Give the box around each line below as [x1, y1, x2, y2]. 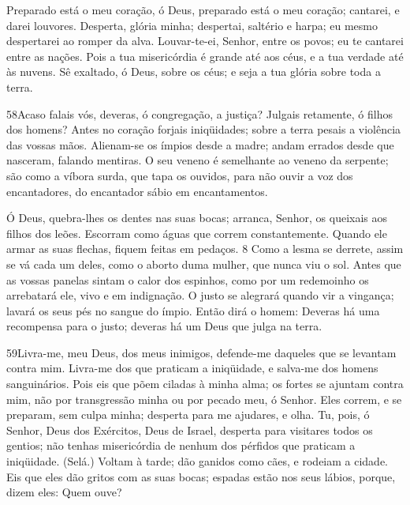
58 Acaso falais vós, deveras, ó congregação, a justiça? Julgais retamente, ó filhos [6, 105, 393, 122]
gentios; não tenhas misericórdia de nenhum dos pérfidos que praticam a [6, 437, 356, 454]
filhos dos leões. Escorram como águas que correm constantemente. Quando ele [6, 224, 387, 241]
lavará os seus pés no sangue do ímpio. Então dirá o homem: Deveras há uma [6, 302, 380, 318]
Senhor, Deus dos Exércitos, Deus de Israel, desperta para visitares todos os [6, 421, 373, 438]
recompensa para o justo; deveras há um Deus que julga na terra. [6, 318, 322, 334]
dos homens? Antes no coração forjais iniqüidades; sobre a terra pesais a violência [6, 121, 401, 138]
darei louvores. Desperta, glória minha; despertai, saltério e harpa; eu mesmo [6, 17, 378, 33]
